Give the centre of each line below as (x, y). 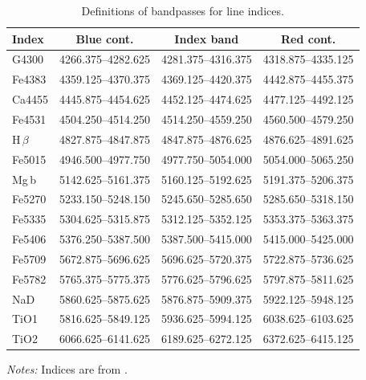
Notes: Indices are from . (67, 369)
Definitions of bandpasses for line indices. (183, 10)
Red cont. (309, 38)
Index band (207, 38)
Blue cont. (105, 38)
